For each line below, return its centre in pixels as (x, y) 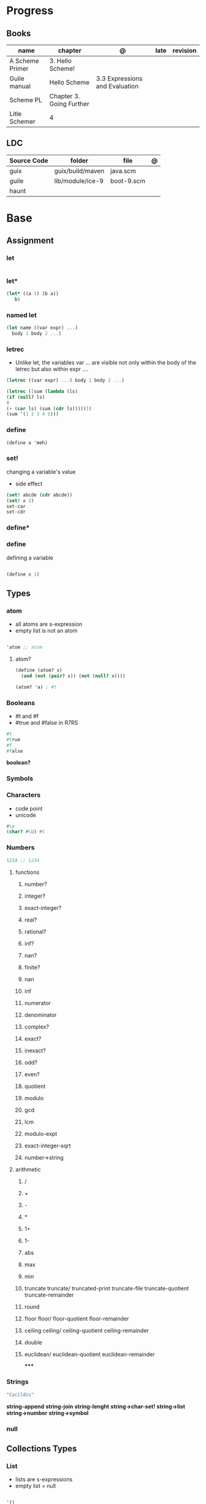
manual (20, 86)
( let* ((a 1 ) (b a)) (33, 293)
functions (27, 872)
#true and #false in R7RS (47, 722)
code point (29, 808)
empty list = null (36, 1486)
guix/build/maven (79, 171)
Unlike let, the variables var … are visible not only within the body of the (105, 363)
